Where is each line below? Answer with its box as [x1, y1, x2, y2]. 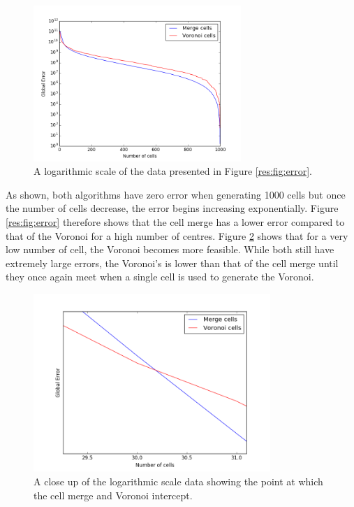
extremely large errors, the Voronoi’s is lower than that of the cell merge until [6, 255, 339, 270]
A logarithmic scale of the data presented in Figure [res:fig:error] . [34, 164, 312, 178]
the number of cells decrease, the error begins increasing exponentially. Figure [6, 201, 339, 215]
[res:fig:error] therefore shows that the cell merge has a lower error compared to [6, 214, 345, 229]
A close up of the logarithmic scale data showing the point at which [34, 473, 323, 488]
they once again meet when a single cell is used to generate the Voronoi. [6, 269, 314, 284]
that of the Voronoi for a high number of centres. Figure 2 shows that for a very [6, 228, 348, 243]
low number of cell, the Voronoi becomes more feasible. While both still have [6, 242, 334, 257]
